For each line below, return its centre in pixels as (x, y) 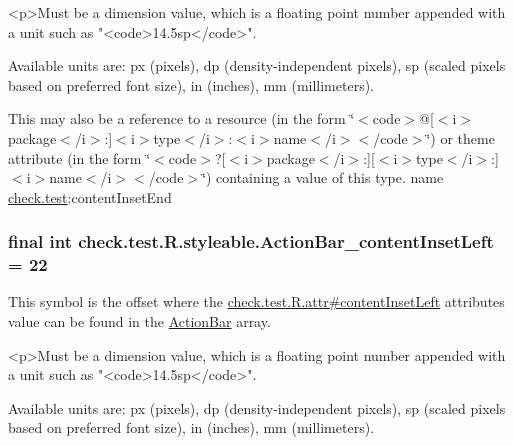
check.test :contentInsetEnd (90, 196)
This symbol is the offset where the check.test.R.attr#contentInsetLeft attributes (256, 301)
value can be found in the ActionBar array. (139, 321)
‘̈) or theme (460, 137)
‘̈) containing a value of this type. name (323, 177)
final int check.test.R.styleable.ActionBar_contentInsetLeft (251, 241)
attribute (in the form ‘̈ (79, 157)
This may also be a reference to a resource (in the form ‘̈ (181, 118)
